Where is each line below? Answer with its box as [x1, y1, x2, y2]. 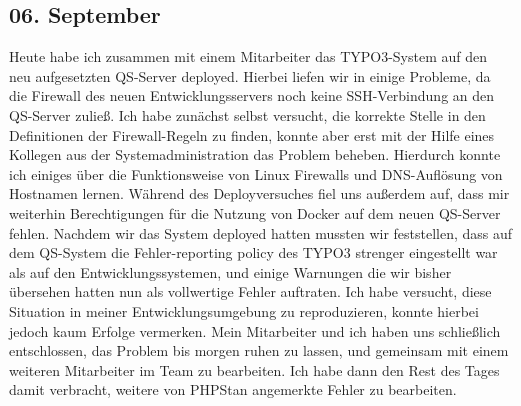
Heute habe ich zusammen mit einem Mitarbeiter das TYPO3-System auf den [9, 46, 488, 67]
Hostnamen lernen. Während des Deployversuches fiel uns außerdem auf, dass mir [9, 183, 510, 204]
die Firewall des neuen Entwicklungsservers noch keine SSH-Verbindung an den [9, 85, 495, 106]
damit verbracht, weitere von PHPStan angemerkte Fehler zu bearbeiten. [9, 379, 457, 400]
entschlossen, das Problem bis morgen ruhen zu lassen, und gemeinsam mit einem [9, 340, 509, 361]
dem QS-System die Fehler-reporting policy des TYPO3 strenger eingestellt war [9, 242, 498, 263]
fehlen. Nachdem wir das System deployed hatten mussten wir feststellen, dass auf [9, 222, 513, 243]
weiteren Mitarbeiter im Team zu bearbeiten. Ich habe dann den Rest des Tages [9, 359, 500, 380]
